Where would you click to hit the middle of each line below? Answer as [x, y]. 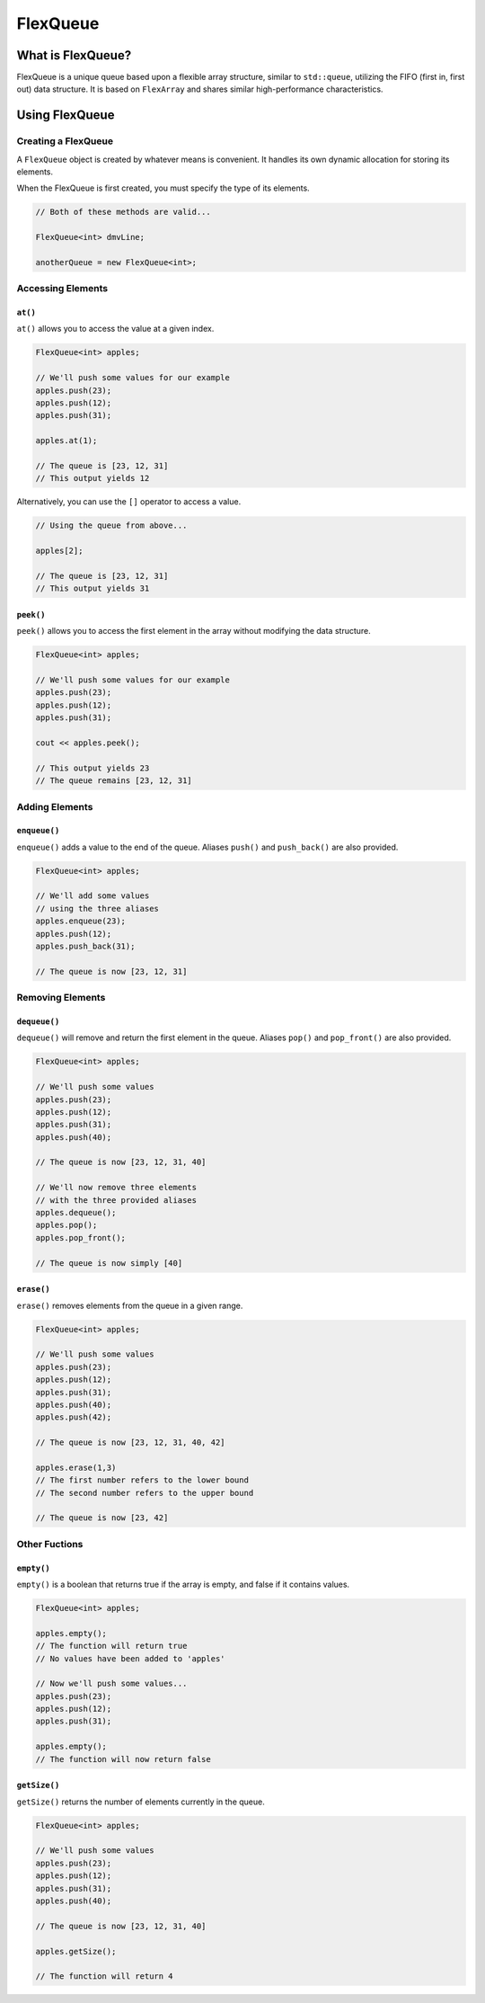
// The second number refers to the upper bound [145, 1493]
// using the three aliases [97, 908]
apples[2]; [59, 551]
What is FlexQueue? [74, 55]
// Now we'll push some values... [111, 1684]
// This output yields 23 [93, 768]
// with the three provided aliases [116, 1200]
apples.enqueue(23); [80, 921]
